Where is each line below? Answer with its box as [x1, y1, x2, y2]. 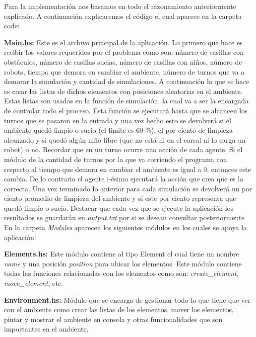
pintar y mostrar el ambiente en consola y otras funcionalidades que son [4, 314, 223, 324]
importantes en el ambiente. [4, 324, 89, 334]
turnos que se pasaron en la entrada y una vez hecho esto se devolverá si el [4, 115, 231, 125]
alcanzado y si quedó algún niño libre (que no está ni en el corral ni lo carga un [4, 134, 246, 145]
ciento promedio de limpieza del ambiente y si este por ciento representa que [4, 193, 236, 203]
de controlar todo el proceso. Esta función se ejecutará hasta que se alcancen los [4, 105, 248, 115]
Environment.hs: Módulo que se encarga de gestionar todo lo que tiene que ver [4, 294, 251, 305]
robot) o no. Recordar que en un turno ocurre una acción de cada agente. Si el [4, 144, 243, 155]
